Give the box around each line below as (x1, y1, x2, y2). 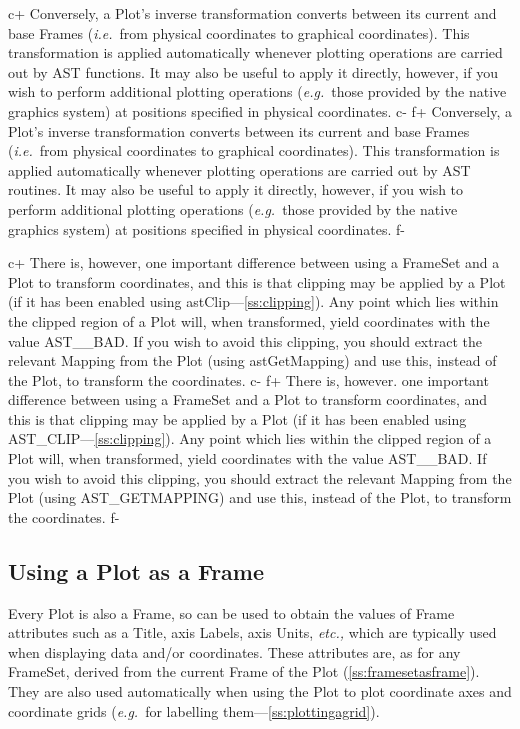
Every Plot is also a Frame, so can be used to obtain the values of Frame (8, 602, 455, 623)
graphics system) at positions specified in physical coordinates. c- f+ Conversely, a (8, 100, 513, 121)
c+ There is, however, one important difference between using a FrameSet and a (8, 252, 500, 273)
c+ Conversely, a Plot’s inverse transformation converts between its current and (8, 3, 497, 23)
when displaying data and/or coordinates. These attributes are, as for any (8, 641, 461, 662)
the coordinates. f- (8, 506, 120, 527)
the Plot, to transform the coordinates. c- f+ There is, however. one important (8, 369, 489, 390)
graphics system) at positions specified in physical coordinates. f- (8, 218, 405, 239)
